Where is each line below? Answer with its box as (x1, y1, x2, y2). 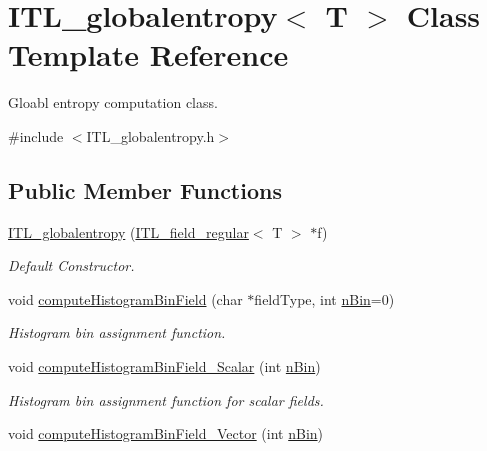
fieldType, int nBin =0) (254, 288, 395, 309)
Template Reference (8, 34, 289, 75)
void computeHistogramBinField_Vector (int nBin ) (8, 423, 324, 444)
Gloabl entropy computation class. (8, 92, 218, 113)
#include (8, 125, 64, 146)
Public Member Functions (8, 174, 282, 205)
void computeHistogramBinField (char (8, 288, 243, 309)
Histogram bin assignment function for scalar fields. (8, 389, 324, 410)
